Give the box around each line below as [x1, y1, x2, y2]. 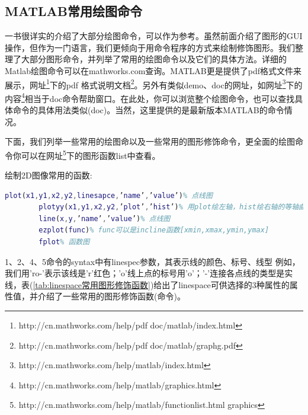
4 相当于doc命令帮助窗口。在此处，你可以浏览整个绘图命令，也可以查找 [21, 90, 295, 104]
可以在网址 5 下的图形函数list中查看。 [21, 147, 161, 161]
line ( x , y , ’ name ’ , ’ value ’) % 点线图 [38, 214, 171, 223]
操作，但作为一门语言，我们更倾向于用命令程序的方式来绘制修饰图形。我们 [5, 41, 295, 53]
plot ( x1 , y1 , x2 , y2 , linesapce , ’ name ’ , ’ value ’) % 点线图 [5, 191, 213, 200]
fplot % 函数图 [38, 238, 90, 247]
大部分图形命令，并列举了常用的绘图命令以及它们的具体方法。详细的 [21, 53, 287, 65]
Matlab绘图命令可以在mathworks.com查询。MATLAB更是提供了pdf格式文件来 [5, 64, 302, 76]
